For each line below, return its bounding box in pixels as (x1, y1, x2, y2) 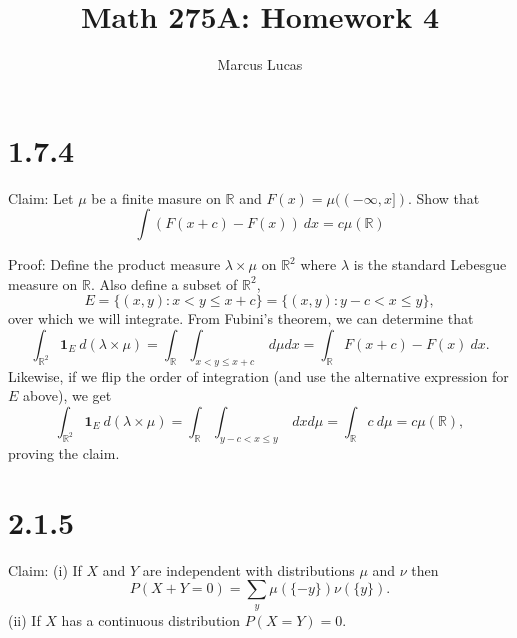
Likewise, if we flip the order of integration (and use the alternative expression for (8, 365, 509, 386)
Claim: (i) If (8, 559, 82, 580)
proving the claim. (8, 442, 120, 463)
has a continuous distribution (61, 609, 241, 630)
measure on (8, 273, 78, 294)
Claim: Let (8, 187, 74, 208)
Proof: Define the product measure (8, 254, 221, 275)
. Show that (408, 187, 480, 208)
